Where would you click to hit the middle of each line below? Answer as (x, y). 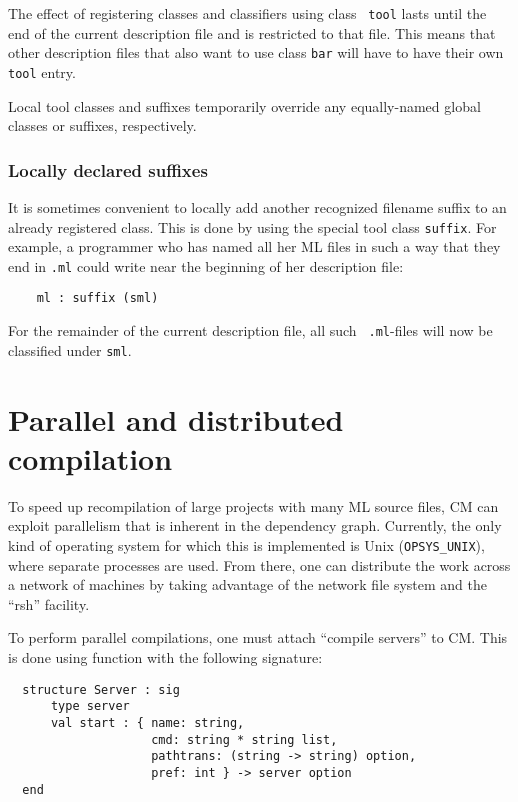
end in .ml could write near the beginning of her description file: (206, 265)
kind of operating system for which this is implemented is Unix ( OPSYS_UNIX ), (246, 544)
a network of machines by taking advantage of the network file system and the (247, 584)
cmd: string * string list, (244, 739)
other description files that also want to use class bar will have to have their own (256, 52)
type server (90, 706)
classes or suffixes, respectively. (102, 125)
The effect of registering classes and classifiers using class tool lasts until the (247, 13)
